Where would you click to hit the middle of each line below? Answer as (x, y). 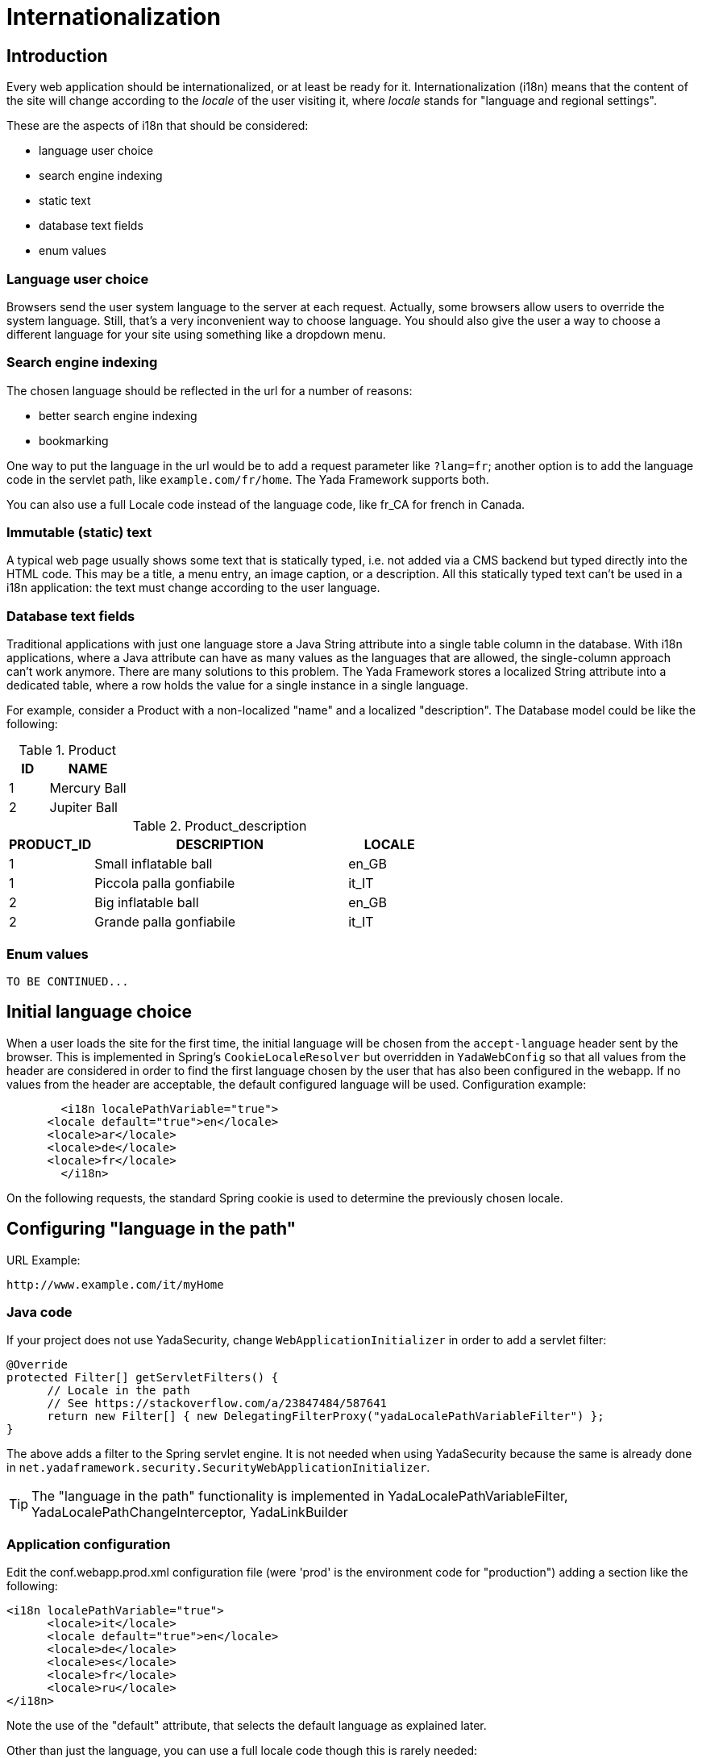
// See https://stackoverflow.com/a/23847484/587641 (217, 1404)
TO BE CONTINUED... (68, 981)
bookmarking (74, 440)
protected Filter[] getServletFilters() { (143, 1378)
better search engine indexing (118, 415)
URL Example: (44, 1260)
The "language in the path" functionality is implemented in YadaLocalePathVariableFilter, (300, 1496)
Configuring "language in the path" (152, 1229)
